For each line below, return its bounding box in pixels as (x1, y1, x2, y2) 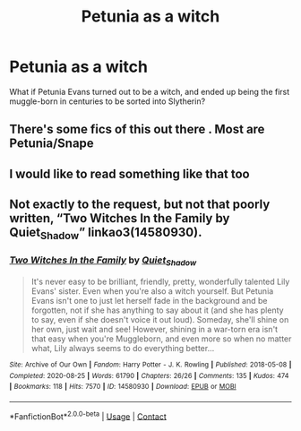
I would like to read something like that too (9, 166, 250, 181)
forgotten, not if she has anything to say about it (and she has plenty (30, 305, 284, 315)
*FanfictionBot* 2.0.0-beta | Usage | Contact (9, 409, 168, 422)
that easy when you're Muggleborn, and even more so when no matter (30, 333, 292, 344)
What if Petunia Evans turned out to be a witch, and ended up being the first (9, 86, 290, 97)
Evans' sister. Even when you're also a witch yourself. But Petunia (30, 285, 274, 297)
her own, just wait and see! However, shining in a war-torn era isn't (30, 323, 279, 334)
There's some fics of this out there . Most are (9, 122, 265, 137)
